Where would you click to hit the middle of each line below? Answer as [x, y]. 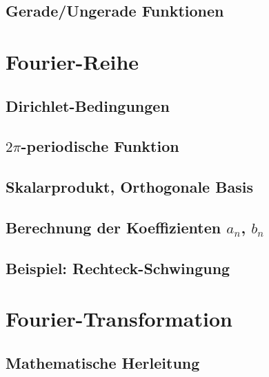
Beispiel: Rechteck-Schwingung [118, 268]
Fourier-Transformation [119, 319]
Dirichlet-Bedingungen [88, 105]
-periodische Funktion [100, 146]
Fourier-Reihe [72, 61]
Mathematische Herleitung [103, 362]
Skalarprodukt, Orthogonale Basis [129, 187]
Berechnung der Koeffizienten [113, 227]
